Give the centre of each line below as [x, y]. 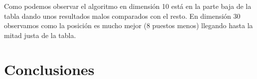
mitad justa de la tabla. [40, 35]
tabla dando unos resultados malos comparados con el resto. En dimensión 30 [122, 16]
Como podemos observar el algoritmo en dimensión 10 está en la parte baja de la [128, 6]
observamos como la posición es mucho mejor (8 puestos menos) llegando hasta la [128, 25]
